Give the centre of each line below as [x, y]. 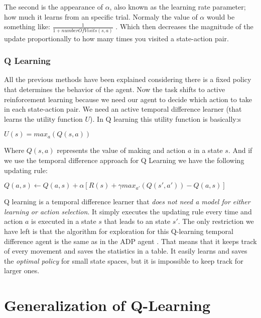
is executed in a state [64, 221]
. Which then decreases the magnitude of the [184, 26]
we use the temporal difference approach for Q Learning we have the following [124, 160]
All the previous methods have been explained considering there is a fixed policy [128, 79]
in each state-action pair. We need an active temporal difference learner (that [123, 109]
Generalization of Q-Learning [107, 305]
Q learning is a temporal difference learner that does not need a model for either [127, 202]
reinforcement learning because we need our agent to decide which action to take [128, 99]
